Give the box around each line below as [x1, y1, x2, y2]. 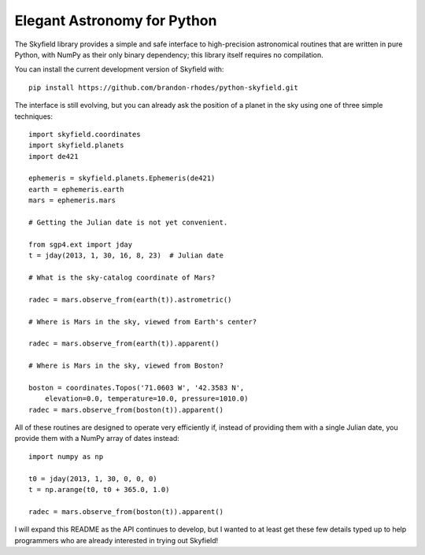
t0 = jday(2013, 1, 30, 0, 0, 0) [28, 474, 157, 483]
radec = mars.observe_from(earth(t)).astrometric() [28, 295, 232, 304]
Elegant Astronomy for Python [14, 12, 217, 29]
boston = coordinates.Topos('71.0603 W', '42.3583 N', [28, 383, 245, 392]
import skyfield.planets [28, 141, 124, 150]
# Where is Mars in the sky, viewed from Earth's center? [28, 317, 257, 326]
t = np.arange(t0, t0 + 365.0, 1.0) [28, 485, 170, 494]
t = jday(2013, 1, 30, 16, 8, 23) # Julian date [28, 251, 224, 260]
